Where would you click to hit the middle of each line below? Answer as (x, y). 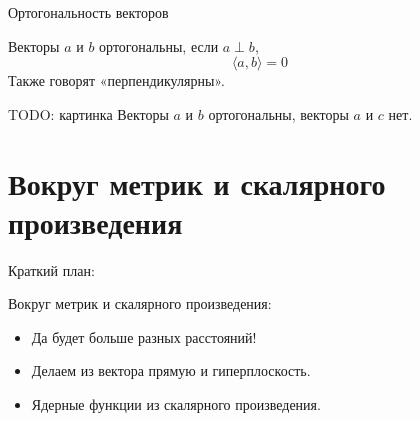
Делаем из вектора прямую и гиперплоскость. (171, 370)
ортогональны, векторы (278, 113)
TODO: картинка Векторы (88, 113)
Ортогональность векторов (88, 12)
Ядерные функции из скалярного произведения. (176, 404)
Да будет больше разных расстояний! (144, 336)
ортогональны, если (159, 45)
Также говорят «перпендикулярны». (116, 80)
